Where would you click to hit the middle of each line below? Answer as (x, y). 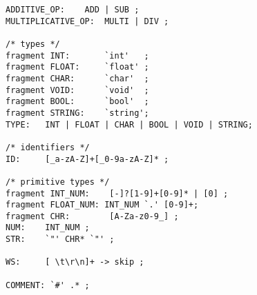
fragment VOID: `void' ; (77, 90)
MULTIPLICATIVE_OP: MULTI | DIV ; (87, 21)
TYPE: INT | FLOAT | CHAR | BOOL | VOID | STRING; (129, 124)
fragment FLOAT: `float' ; (77, 67)
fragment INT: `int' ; (77, 55)
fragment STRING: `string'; (77, 113)
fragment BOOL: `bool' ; (77, 102)
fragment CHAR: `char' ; (77, 78)
